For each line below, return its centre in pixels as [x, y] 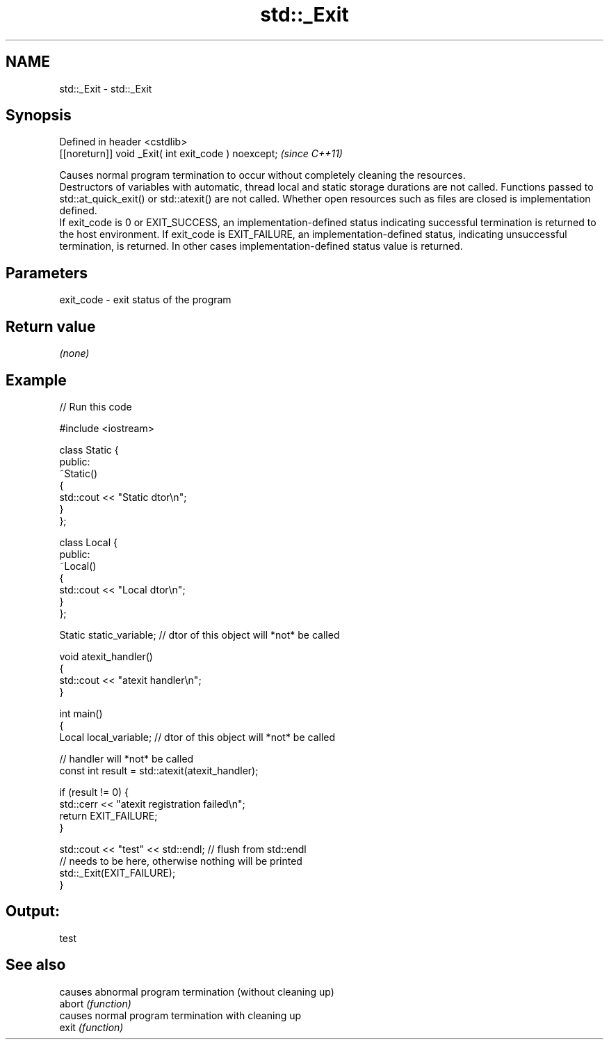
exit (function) [91, 1027]
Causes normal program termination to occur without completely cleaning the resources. [262, 175]
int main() [81, 713]
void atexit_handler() [106, 656]
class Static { [89, 449]
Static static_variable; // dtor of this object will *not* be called [200, 635]
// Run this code [96, 406]
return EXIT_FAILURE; [108, 815]
